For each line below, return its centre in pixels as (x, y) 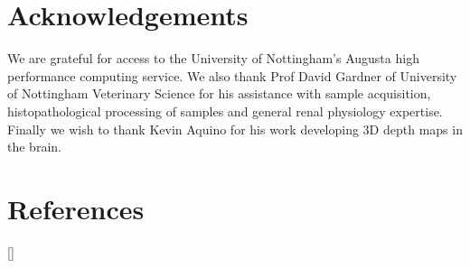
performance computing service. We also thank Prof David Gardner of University (232, 75)
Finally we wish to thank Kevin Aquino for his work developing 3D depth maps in (235, 129)
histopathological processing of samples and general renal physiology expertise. (225, 111)
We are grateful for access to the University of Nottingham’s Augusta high (213, 58)
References (76, 208)
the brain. (34, 147)
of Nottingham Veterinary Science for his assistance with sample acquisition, (219, 93)
